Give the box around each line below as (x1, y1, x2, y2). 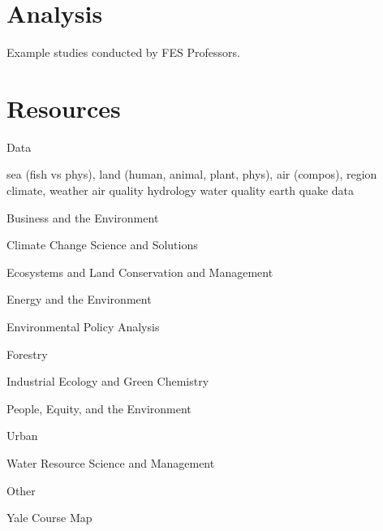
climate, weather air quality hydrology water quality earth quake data (6, 182, 354, 199)
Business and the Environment (6, 209, 159, 226)
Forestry (6, 345, 48, 362)
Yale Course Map (6, 509, 93, 526)
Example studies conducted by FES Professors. (6, 44, 240, 61)
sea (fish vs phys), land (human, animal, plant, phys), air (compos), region (6, 166, 377, 183)
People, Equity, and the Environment (6, 399, 191, 417)
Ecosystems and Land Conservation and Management (6, 263, 273, 280)
